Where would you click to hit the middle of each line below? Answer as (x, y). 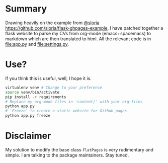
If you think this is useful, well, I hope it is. (49, 78)
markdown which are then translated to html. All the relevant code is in (78, 39)
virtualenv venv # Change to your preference (54, 88)
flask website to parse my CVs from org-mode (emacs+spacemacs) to (78, 33)
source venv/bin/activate (32, 92)
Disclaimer (28, 136)
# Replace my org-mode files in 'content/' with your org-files (74, 102)
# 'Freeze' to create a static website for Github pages (66, 111)
